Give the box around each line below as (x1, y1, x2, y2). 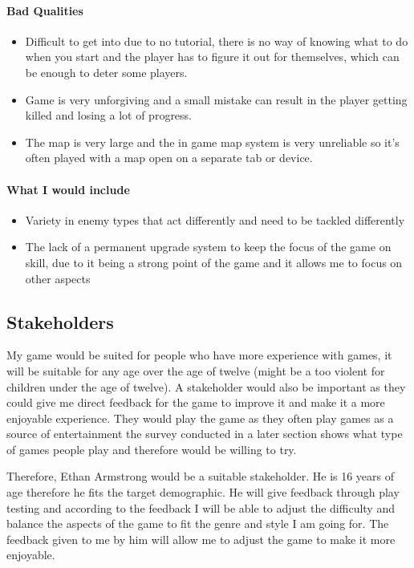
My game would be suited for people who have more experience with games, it (6, 347, 392, 363)
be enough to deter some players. (25, 63, 188, 80)
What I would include (6, 181, 130, 197)
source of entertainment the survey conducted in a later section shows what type (6, 425, 403, 442)
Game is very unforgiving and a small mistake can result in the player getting (25, 91, 408, 108)
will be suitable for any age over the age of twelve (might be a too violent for (6, 362, 385, 379)
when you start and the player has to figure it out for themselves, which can (25, 48, 400, 65)
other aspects (25, 270, 91, 286)
